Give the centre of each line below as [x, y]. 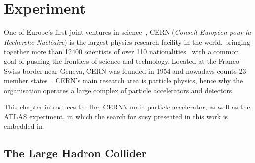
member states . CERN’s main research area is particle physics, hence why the [124, 81]
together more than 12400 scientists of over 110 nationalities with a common [122, 51]
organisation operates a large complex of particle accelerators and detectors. [119, 90]
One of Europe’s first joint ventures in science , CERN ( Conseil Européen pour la [127, 32]
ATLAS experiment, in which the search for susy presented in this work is [116, 116]
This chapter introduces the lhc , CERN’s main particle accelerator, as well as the [127, 107]
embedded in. [24, 126]
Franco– [231, 61]
